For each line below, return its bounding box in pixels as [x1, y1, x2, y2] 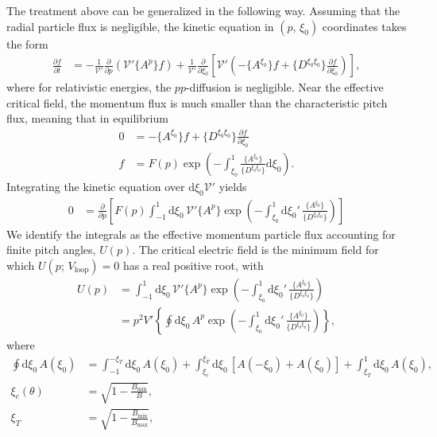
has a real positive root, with [122, 256, 264, 273]
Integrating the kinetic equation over [6, 178, 185, 194]
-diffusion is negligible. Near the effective [185, 79, 384, 96]
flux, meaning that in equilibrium [6, 110, 168, 127]
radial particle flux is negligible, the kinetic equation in [6, 18, 274, 34]
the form [6, 35, 48, 52]
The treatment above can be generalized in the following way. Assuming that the [6, 2, 400, 18]
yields [218, 178, 247, 194]
